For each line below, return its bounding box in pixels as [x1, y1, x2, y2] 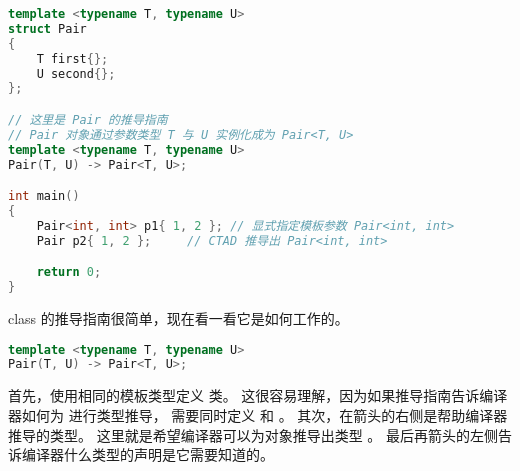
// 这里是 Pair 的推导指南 [8, 112, 168, 127]
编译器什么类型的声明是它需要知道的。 [21, 444, 274, 465]
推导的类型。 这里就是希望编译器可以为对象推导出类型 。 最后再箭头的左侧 [8, 424, 498, 445]
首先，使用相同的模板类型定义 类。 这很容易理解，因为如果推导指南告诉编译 [8, 385, 508, 406]
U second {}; [36, 66, 116, 81]
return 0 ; [36, 265, 102, 280]
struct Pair [8, 21, 87, 36]
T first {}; [36, 51, 109, 66]
